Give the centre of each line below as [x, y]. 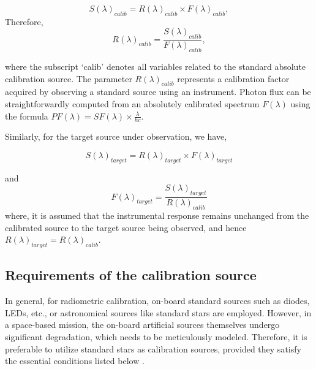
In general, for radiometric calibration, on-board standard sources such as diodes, [157, 301]
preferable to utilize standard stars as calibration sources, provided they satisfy [153, 348]
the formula [27, 116]
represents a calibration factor [233, 78]
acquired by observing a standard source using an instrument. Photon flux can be [158, 92]
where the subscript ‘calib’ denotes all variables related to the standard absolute [156, 67]
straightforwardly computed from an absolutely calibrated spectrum [132, 104]
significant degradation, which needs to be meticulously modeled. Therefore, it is [156, 337]
